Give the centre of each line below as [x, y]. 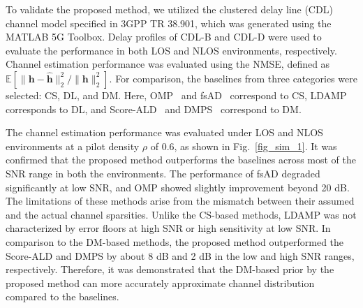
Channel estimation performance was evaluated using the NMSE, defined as [168, 64]
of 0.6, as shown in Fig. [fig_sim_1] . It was [244, 146]
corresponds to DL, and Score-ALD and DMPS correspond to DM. [154, 109]
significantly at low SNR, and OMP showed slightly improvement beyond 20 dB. [178, 187]
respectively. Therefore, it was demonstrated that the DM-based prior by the [170, 269]
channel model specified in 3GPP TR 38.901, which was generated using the [169, 23]
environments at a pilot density [73, 146]
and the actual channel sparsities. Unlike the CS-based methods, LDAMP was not [181, 214]
